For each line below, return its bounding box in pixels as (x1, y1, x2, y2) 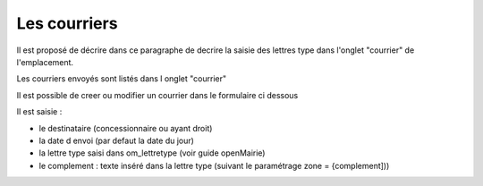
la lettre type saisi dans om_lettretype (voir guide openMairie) (38, 148, 266, 158)
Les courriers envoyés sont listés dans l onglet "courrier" (16, 73, 227, 84)
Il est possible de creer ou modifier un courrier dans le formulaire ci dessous (16, 89, 299, 100)
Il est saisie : (16, 106, 63, 117)
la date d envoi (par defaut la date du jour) (38, 135, 194, 146)
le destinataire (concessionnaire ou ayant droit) (38, 123, 213, 133)
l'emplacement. (16, 56, 74, 67)
